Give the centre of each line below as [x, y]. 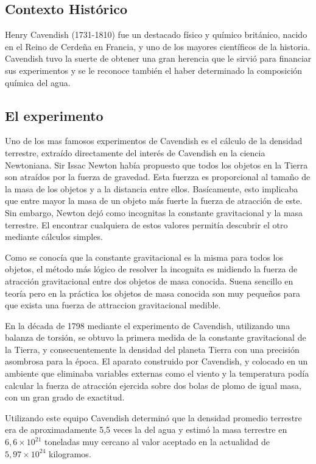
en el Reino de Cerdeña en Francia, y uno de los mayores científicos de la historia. [158, 46]
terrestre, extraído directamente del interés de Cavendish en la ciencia [135, 152]
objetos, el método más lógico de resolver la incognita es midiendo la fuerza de [151, 269]
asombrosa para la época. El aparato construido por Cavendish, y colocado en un [156, 361]
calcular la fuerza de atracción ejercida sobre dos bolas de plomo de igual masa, [153, 385]
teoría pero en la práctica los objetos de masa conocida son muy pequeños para [153, 293]
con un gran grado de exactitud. [65, 397]
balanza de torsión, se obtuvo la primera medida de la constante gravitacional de [156, 337]
